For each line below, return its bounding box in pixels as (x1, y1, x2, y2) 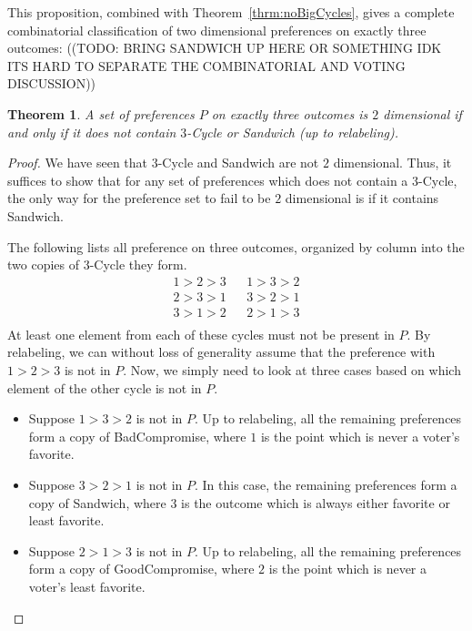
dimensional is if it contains (285, 188, 439, 208)
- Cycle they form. (89, 255, 187, 274)
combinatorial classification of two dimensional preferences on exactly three (7, 20, 427, 39)
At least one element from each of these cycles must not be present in (7, 324, 395, 343)
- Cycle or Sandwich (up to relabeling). (186, 122, 398, 141)
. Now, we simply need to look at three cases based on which (123, 361, 461, 380)
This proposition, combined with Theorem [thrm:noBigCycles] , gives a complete (7, 3, 455, 21)
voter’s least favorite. (28, 576, 146, 595)
